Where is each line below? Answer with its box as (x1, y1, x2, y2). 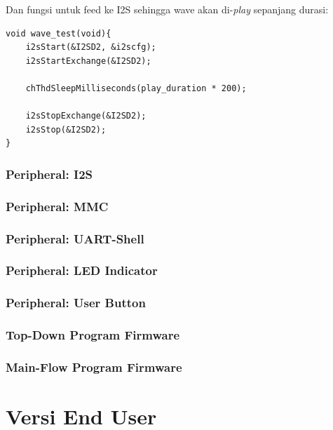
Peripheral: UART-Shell (6, 229, 144, 247)
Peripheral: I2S (6, 165, 93, 182)
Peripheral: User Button (6, 294, 146, 311)
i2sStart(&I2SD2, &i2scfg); (25, 42, 156, 53)
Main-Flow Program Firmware (6, 358, 182, 375)
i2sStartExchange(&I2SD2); (25, 55, 151, 66)
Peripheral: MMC (6, 197, 109, 215)
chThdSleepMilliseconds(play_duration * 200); (25, 83, 247, 93)
